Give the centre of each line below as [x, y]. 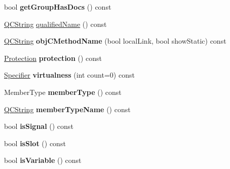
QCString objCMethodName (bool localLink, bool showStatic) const [115, 41]
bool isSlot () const [35, 143]
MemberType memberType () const [63, 92]
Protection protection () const [53, 58]
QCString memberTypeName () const [67, 109]
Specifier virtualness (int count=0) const [69, 75]
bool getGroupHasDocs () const [58, 7]
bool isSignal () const [39, 126]
